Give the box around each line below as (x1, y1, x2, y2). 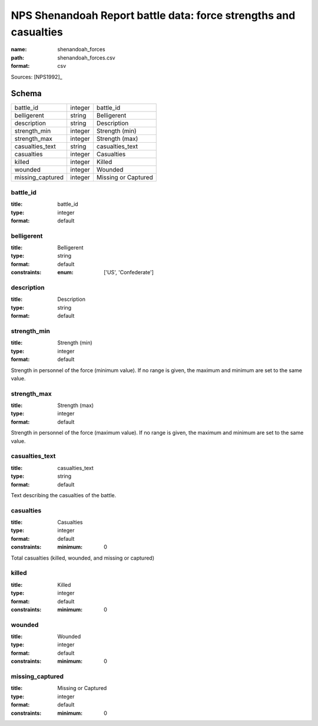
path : (11, 54, 25, 61)
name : (11, 46, 27, 53)
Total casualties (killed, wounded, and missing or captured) (11, 554, 155, 561)
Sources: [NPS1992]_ (11, 73, 62, 80)
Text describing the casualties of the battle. (11, 491, 117, 498)
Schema (11, 88, 42, 98)
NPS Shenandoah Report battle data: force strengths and (11, 9, 296, 22)
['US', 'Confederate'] (104, 269, 154, 276)
